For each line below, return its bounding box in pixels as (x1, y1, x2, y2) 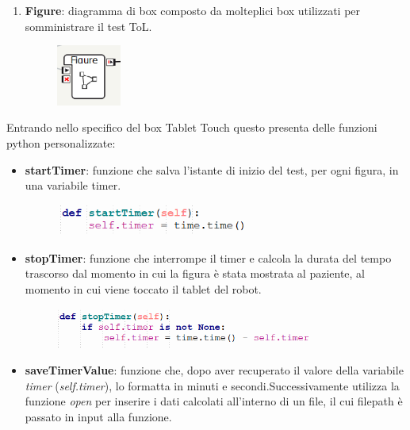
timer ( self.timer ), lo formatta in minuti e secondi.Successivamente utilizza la (25, 377, 400, 394)
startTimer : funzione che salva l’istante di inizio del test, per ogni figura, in (25, 161, 399, 178)
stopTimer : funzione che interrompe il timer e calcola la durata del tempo (25, 249, 392, 266)
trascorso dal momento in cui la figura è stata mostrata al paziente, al (25, 265, 365, 282)
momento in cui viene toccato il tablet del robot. (25, 280, 262, 297)
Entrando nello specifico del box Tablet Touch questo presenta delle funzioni (6, 119, 377, 136)
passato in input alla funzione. (25, 409, 172, 425)
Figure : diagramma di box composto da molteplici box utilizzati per (25, 2, 361, 18)
